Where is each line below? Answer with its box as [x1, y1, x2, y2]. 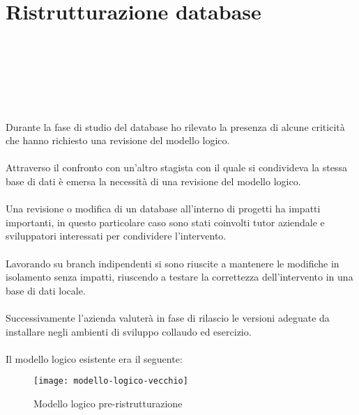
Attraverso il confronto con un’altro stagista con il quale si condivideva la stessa [6, 160, 347, 175]
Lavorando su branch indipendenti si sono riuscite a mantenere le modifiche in [6, 256, 339, 270]
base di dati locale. [6, 283, 86, 297]
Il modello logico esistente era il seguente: [6, 351, 183, 366]
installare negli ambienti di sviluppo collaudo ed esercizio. [6, 324, 252, 338]
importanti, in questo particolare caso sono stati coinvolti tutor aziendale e [6, 214, 325, 229]
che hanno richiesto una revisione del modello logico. [6, 133, 230, 148]
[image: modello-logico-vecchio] [33, 376, 188, 386]
